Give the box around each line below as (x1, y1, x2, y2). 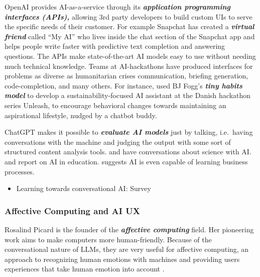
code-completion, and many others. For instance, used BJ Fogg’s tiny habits (5, 80, 242, 90)
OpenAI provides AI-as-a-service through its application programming (5, 2, 230, 12)
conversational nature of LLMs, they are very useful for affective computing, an (5, 244, 249, 254)
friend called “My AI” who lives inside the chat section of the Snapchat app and (5, 31, 255, 41)
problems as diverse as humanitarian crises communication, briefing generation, (5, 70, 248, 81)
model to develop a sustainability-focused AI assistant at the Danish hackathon (5, 90, 251, 101)
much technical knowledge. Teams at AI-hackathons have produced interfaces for (5, 60, 253, 71)
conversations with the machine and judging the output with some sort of (5, 136, 231, 147)
